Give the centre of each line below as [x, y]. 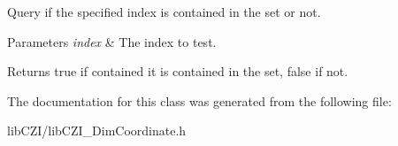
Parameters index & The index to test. [112, 41]
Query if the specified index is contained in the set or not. [164, 12]
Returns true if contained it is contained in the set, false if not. [178, 71]
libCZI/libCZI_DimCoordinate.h [97, 131]
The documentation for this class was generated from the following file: [199, 100]
